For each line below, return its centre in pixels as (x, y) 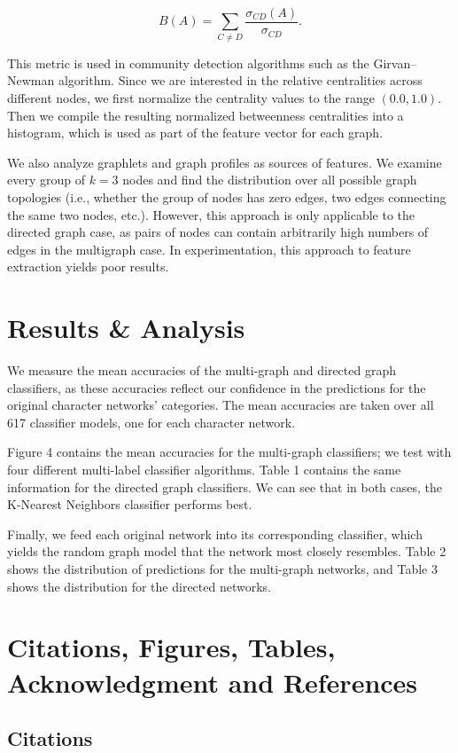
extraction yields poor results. (88, 267)
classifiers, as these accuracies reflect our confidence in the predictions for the (217, 387)
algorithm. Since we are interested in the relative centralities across (240, 80)
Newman (31, 80)
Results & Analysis (126, 328)
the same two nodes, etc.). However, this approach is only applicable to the (211, 214)
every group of (46, 180)
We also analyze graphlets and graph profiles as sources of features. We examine (225, 162)
